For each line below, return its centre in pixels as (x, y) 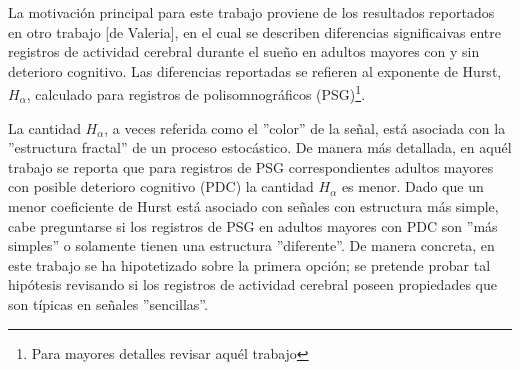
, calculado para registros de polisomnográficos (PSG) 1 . (196, 93)
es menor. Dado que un (412, 186)
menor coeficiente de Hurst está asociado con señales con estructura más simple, (253, 206)
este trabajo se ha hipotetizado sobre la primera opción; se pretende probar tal (249, 264)
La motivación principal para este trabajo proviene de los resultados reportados (251, 12)
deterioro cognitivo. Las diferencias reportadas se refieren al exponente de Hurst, (255, 70)
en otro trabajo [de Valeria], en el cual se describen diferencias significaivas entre (254, 31)
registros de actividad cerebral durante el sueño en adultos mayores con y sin (244, 51)
